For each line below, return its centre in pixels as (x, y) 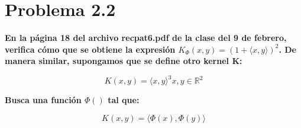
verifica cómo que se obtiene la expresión (90, 49)
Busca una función (43, 100)
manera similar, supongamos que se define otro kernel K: (124, 61)
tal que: (124, 100)
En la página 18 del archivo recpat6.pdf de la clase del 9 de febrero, (146, 38)
